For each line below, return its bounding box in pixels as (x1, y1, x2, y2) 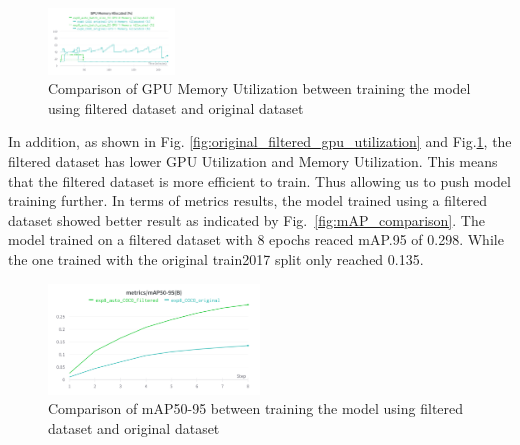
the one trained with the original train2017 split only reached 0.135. (8, 249, 424, 270)
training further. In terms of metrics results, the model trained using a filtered (8, 190, 488, 211)
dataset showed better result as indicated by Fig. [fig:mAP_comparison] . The (8, 209, 485, 230)
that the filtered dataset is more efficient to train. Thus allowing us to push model (8, 170, 511, 191)
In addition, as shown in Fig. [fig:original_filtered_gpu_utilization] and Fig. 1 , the (8, 131, 512, 152)
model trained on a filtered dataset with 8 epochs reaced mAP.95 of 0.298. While (8, 229, 504, 250)
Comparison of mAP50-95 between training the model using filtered (48, 398, 464, 419)
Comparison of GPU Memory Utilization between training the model (48, 78, 471, 99)
